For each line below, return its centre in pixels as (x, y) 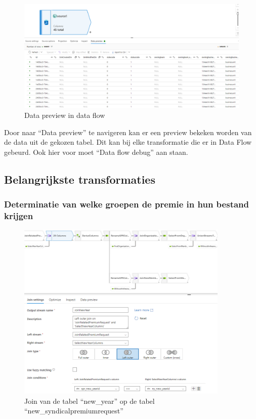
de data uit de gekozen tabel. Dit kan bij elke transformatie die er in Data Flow (128, 142)
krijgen (19, 215)
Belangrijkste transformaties (80, 179)
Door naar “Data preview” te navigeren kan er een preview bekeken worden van (128, 132)
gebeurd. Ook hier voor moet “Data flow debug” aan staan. (96, 152)
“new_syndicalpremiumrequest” (74, 411)
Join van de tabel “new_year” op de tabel (90, 401)
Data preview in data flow (65, 115)
